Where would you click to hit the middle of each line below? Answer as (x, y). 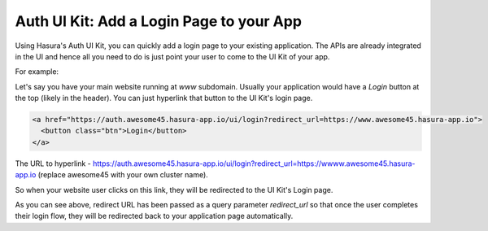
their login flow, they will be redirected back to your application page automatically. (154, 216)
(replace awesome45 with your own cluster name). (123, 175)
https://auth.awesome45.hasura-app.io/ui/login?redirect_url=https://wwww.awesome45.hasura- (254, 163)
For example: (37, 72)
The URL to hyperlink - (53, 163)
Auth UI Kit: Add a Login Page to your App (159, 21)
